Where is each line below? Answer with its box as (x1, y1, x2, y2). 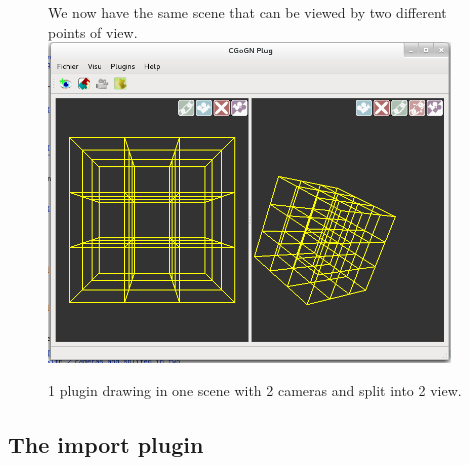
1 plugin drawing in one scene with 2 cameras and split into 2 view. (48, 380, 462, 401)
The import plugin (8, 429, 204, 460)
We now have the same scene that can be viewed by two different (48, 2, 447, 22)
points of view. (48, 21, 138, 42)
